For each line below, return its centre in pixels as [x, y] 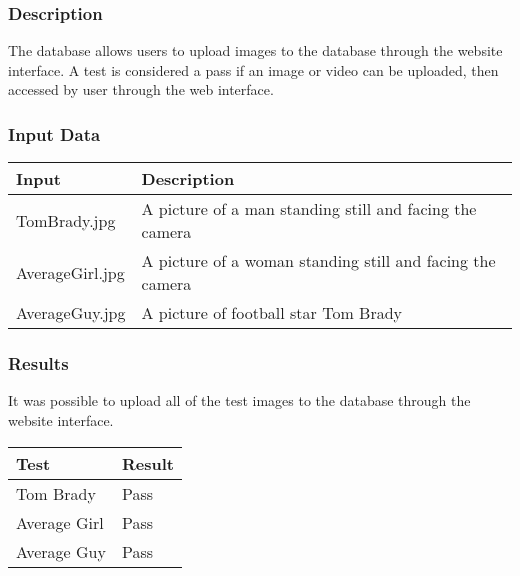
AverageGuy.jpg [71, 313]
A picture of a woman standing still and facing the [318, 261]
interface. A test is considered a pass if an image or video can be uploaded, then [253, 69]
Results [38, 363]
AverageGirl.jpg [70, 272]
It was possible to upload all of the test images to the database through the [239, 400]
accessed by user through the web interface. [141, 89]
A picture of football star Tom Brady [271, 313]
